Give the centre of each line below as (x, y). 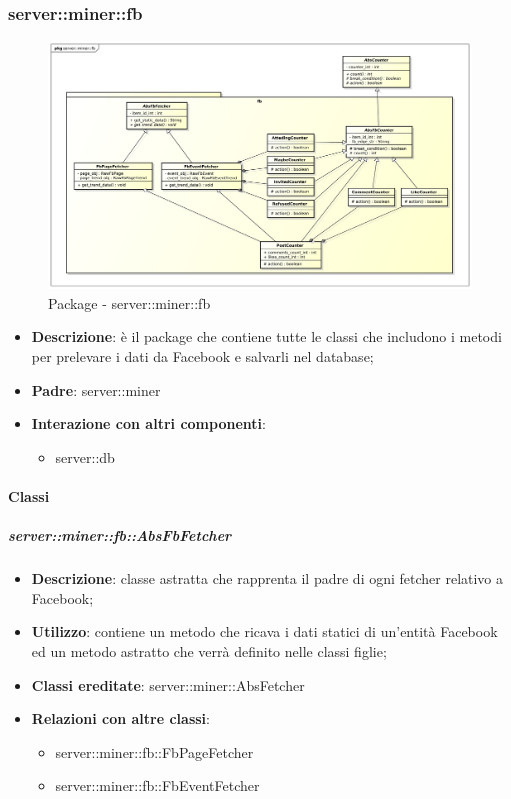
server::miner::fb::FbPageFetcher (154, 751)
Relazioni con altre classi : (120, 718)
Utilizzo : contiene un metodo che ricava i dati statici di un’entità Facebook (264, 631)
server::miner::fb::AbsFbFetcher (120, 535)
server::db (85, 456)
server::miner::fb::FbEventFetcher (157, 785)
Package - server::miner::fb (129, 302)
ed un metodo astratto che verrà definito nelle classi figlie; (209, 650)
